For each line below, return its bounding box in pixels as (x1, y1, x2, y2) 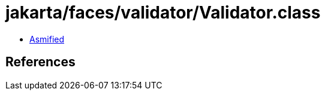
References (5, 54, 76, 70)
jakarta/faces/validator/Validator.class (5, 2, 321, 23)
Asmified (29, 33, 65, 44)
